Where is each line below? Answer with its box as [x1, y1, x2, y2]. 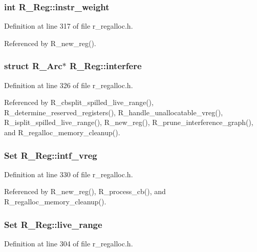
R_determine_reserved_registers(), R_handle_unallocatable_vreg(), [4, 107, 223, 117]
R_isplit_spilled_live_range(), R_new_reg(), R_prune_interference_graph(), [4, 117, 253, 128]
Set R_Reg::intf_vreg [4, 149, 97, 161]
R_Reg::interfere [70, 59, 142, 72]
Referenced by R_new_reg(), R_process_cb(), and [4, 186, 166, 197]
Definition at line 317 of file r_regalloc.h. [4, 20, 133, 31]
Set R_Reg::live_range [4, 218, 102, 230]
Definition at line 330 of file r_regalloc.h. [4, 169, 133, 179]
